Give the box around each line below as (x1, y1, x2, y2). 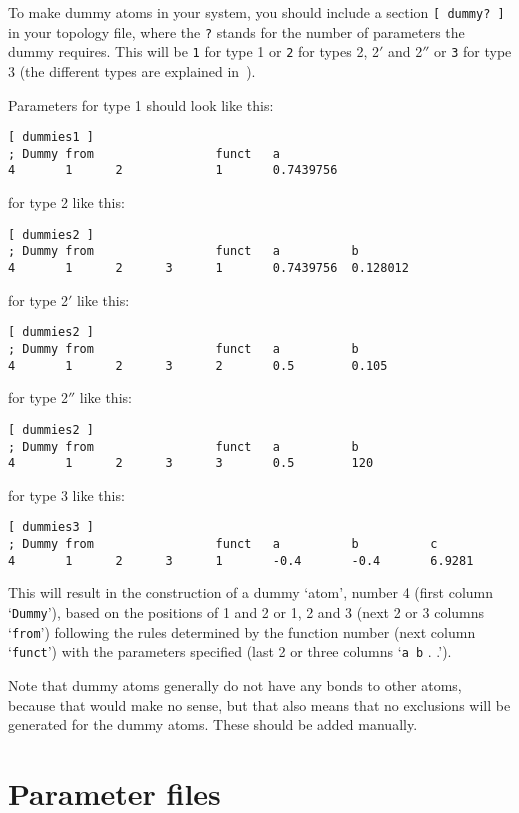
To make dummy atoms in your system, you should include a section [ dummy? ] (8, 2, 505, 22)
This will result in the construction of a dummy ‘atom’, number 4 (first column (8, 582, 494, 603)
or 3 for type (434, 41, 512, 62)
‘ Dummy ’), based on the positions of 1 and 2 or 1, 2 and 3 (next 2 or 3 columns (8, 601, 485, 622)
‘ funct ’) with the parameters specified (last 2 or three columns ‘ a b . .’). (8, 641, 452, 662)
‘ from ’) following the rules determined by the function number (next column (8, 621, 476, 642)
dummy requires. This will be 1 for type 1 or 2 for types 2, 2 (8, 41, 379, 62)
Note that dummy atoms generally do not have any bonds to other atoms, (8, 674, 462, 695)
